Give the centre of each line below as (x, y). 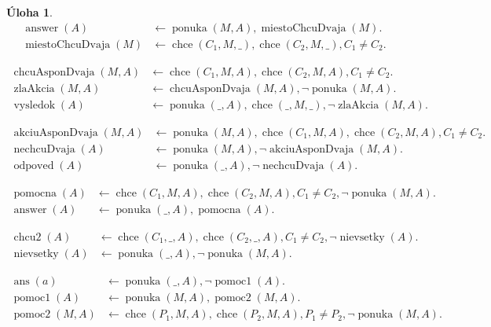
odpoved (34, 165)
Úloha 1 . (29, 12)
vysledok (35, 105)
